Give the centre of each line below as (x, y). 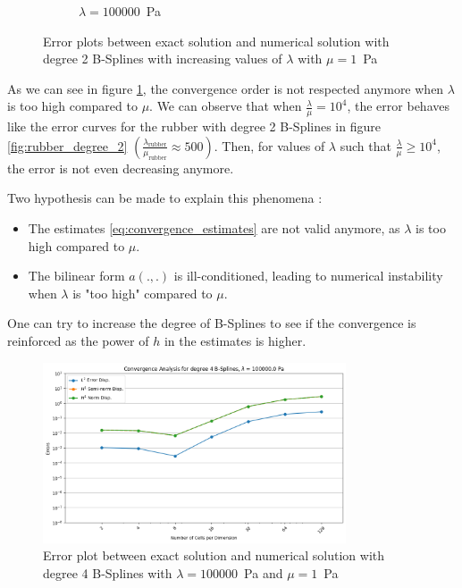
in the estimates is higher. (235, 340)
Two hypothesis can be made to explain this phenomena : (165, 198)
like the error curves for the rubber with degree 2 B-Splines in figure (194, 126)
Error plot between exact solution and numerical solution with (214, 555)
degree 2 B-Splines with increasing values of (163, 59)
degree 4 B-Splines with (108, 572)
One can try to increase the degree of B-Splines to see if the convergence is (212, 323)
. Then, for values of (269, 145)
